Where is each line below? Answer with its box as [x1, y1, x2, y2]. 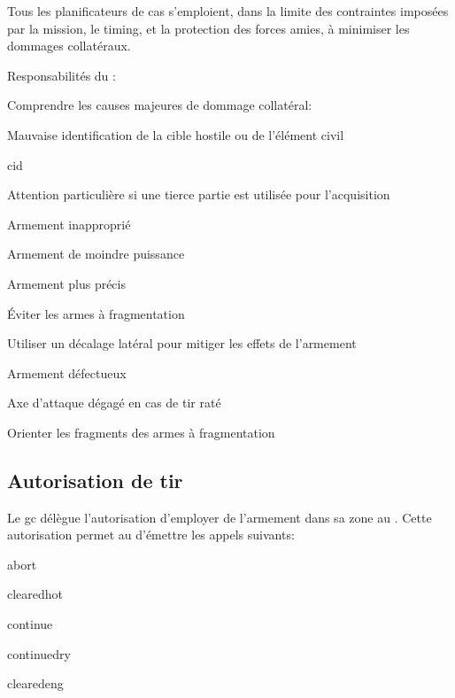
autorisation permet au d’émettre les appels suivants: [7, 525, 295, 544]
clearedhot [7, 585, 64, 603]
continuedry [7, 644, 72, 663]
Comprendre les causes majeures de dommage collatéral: [7, 96, 312, 114]
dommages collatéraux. [7, 36, 131, 55]
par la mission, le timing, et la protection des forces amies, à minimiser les [7, 19, 410, 37]
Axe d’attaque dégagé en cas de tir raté [7, 393, 221, 412]
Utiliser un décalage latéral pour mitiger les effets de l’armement [7, 334, 357, 353]
